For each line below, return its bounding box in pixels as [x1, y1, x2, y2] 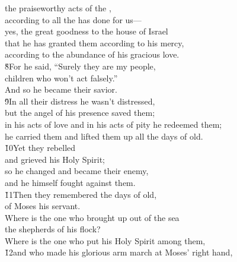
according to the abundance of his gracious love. [5, 48, 180, 61]
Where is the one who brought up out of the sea [5, 211, 180, 223]
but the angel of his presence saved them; [5, 106, 155, 119]
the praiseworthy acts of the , [5, 2, 111, 14]
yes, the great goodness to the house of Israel [5, 25, 168, 37]
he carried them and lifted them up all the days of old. [5, 130, 203, 142]
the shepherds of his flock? [5, 223, 101, 235]
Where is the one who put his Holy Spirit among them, [5, 234, 206, 247]
